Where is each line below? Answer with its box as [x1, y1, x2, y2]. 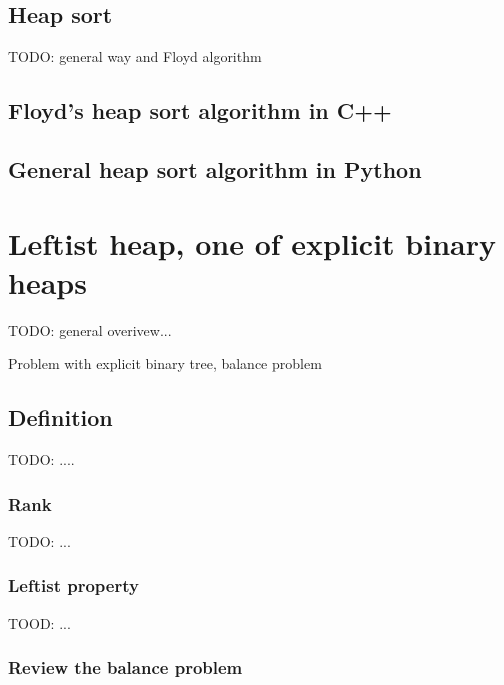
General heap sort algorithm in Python [8, 153, 422, 184]
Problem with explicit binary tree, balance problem [8, 353, 322, 374]
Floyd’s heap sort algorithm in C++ [8, 95, 392, 126]
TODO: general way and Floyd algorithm [8, 46, 262, 67]
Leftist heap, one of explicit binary [8, 222, 496, 263]
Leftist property [8, 573, 139, 598]
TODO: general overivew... [8, 319, 172, 340]
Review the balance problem [8, 655, 243, 680]
